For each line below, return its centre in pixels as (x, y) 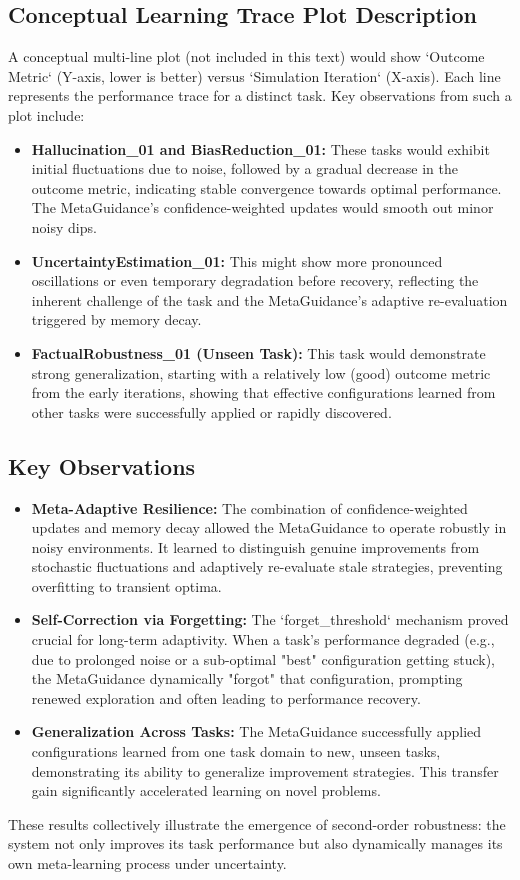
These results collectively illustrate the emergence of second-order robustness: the (257, 823)
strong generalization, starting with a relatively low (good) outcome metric (261, 372)
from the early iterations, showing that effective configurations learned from (263, 392)
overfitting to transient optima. (126, 585)
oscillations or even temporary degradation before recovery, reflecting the (255, 280)
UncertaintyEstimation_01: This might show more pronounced (237, 260)
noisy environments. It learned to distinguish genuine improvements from (255, 546)
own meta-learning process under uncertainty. (147, 863)
